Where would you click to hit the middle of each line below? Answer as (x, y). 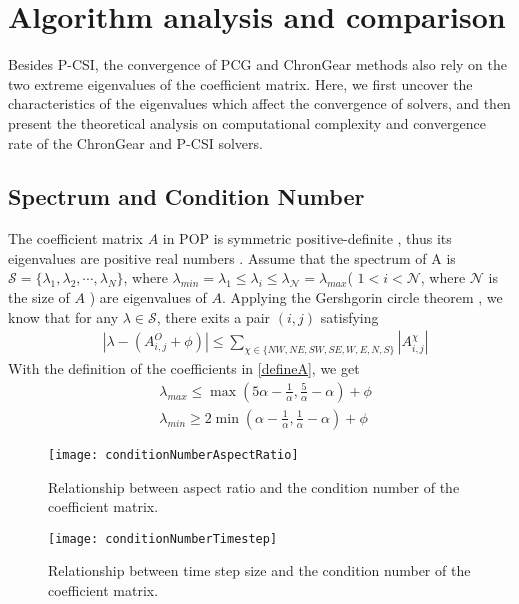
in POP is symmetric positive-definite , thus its (307, 238)
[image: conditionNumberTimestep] (163, 538)
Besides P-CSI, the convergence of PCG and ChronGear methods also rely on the (257, 64)
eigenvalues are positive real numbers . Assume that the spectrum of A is (232, 257)
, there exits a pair (213, 316)
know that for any (63, 316)
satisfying (349, 316)
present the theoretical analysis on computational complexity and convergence (247, 122)
